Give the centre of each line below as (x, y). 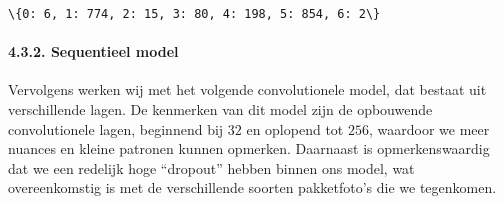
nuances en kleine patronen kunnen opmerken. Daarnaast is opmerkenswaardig (249, 148)
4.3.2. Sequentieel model (93, 51)
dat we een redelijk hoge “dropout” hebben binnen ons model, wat (211, 167)
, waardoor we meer (429, 128)
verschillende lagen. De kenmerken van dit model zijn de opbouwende (220, 109)
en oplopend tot (295, 128)
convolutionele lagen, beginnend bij (116, 128)
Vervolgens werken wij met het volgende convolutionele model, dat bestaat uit (247, 89)
